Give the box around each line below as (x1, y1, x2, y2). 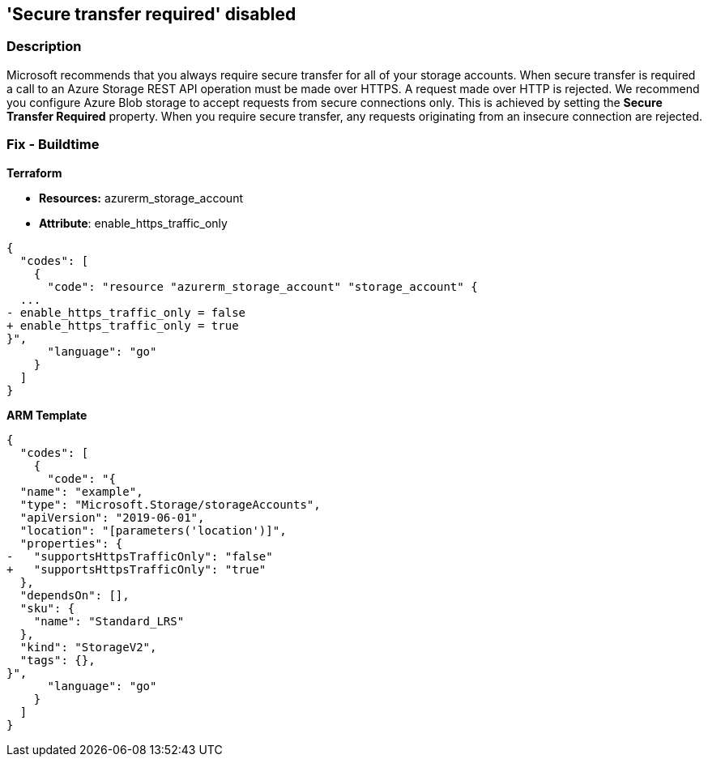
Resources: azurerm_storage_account (39, 190, 243, 205)
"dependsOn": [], (19, 588, 130, 602)
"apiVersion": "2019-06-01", (19, 510, 205, 524)
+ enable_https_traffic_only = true (6, 318, 239, 332)
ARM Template (6, 407, 87, 422)
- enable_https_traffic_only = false (6, 305, 246, 319)
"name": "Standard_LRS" (33, 614, 185, 628)
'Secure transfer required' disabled (6, 4, 296, 24)
